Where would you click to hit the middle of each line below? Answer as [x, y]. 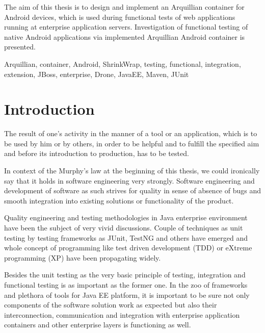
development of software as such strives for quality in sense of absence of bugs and [132, 190]
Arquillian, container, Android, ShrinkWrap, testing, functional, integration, [123, 63]
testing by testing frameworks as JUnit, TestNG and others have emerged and [126, 237]
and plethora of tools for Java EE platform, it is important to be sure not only [127, 294]
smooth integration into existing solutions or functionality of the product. [119, 200]
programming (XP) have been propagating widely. [83, 257]
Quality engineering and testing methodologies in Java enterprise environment [126, 217]
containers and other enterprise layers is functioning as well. [98, 325]
